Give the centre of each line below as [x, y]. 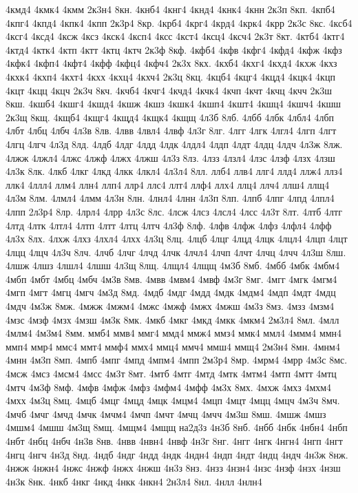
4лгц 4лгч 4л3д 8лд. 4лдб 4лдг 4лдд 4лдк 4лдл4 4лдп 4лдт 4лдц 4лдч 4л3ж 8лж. [174, 144]
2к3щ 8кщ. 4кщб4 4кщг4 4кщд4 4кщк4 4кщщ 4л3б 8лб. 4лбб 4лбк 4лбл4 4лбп [170, 117]
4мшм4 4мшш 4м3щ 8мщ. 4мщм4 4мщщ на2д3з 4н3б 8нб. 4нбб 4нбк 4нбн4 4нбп [177, 427]
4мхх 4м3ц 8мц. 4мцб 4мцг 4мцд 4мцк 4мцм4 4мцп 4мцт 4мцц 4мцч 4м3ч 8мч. [173, 400]
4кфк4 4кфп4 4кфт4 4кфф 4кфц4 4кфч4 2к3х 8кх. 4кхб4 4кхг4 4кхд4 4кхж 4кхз [171, 63]
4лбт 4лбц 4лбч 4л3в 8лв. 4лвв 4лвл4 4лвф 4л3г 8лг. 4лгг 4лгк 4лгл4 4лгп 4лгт [171, 130]
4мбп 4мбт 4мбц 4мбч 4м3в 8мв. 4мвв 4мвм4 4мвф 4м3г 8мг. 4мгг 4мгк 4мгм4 [171, 279]
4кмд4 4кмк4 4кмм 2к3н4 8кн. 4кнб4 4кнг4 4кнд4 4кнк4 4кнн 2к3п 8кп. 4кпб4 [170, 9]
